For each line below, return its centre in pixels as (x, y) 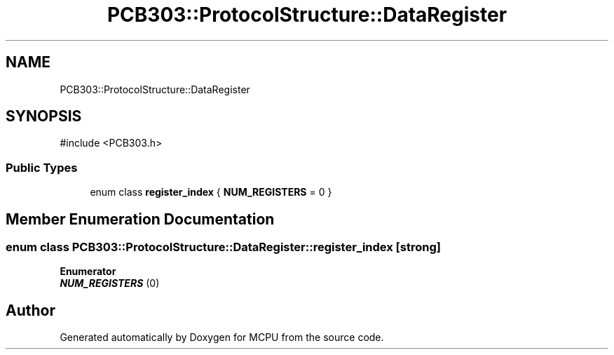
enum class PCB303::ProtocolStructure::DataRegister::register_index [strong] (223, 247)
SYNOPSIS (44, 116)
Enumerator (88, 272)
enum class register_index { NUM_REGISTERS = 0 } (211, 192)
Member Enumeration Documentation (140, 219)
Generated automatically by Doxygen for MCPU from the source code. (222, 337)
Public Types (42, 167)
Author (30, 310)
